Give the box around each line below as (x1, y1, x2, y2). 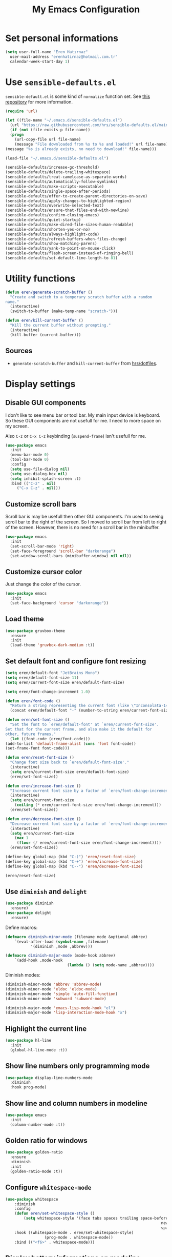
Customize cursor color (5, 567, 82, 576)
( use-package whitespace (5, 1197, 58, 1202)
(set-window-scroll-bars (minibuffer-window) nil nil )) (10, 553, 132, 558)
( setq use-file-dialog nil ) (10, 467, 70, 472)
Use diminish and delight (5, 887, 87, 896)
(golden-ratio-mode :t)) (10, 1169, 63, 1174)
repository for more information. (5, 98, 73, 105)
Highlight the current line (5, 1024, 87, 1033)
